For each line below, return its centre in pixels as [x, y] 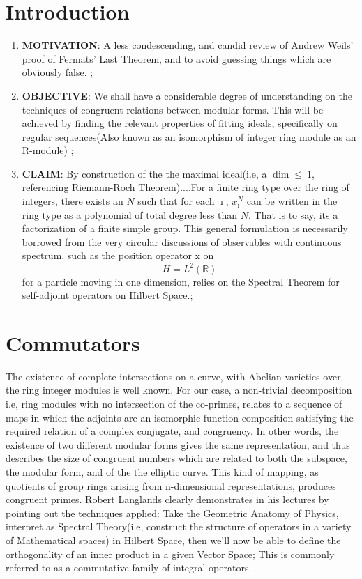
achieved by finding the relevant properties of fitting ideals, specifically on [180, 123]
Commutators [73, 342]
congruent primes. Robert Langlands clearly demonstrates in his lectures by [167, 499]
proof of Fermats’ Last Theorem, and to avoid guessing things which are [176, 58]
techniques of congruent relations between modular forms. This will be [173, 109]
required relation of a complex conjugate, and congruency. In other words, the [172, 431]
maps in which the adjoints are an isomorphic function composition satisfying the [180, 417]
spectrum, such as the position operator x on [118, 255]
